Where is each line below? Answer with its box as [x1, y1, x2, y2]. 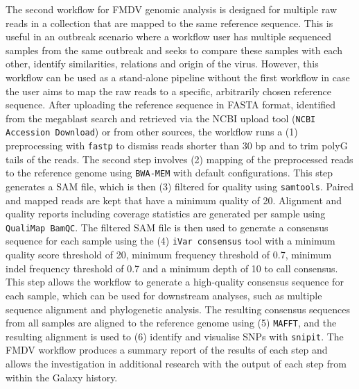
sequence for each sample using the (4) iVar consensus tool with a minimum [6, 233, 335, 248]
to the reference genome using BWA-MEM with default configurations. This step [6, 165, 333, 180]
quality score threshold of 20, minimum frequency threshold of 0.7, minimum [6, 247, 332, 262]
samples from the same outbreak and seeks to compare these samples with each [6, 42, 342, 57]
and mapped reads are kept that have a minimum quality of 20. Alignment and [6, 192, 342, 207]
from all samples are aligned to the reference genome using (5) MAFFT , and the [6, 315, 337, 330]
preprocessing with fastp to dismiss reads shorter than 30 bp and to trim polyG [6, 138, 348, 153]
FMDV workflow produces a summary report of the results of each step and [6, 342, 328, 357]
